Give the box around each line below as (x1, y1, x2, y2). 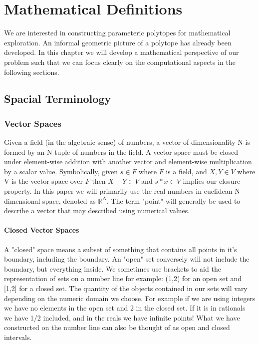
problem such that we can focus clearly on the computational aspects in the (4, 56, 236, 67)
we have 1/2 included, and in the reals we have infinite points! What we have (4, 312, 240, 323)
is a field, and (166, 166, 207, 176)
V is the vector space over (4, 176, 83, 186)
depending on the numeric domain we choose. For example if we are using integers (4, 293, 256, 303)
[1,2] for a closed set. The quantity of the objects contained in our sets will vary (4, 283, 248, 294)
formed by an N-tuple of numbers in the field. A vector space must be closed (4, 146, 238, 157)
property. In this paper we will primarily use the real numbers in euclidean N (4, 186, 240, 196)
